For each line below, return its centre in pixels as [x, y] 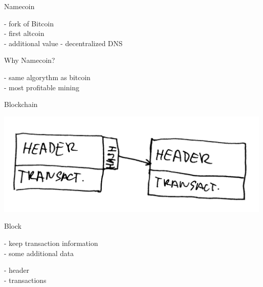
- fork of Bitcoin [29, 23]
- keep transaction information [51, 243]
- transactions [25, 280]
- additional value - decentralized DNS [63, 43]
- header [17, 270]
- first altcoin [24, 33]
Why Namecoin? [30, 60]
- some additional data [39, 253]
